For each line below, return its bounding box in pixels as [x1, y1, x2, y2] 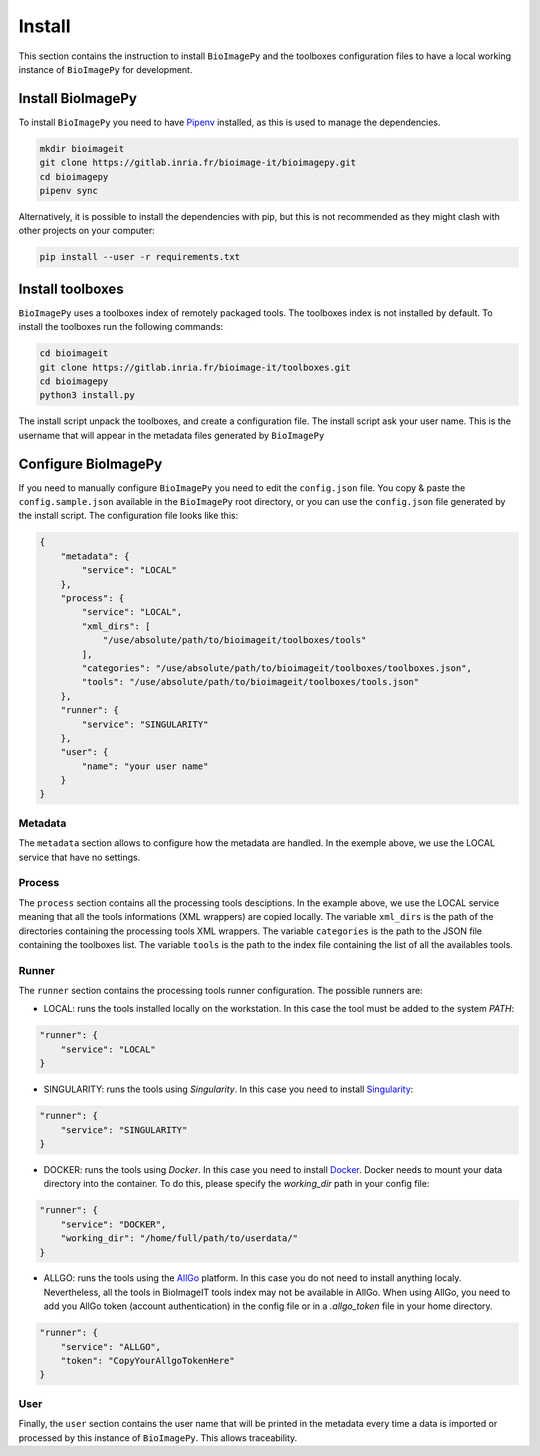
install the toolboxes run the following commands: [18, 321, 224, 333]
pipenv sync [39, 185, 99, 196]
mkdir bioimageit [39, 143, 125, 154]
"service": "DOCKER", [60, 1218, 167, 1230]
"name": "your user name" [81, 760, 209, 772]
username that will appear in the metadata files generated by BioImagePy [18, 429, 325, 441]
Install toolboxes [18, 280, 124, 297]
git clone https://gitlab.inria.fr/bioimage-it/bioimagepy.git [39, 157, 357, 169]
